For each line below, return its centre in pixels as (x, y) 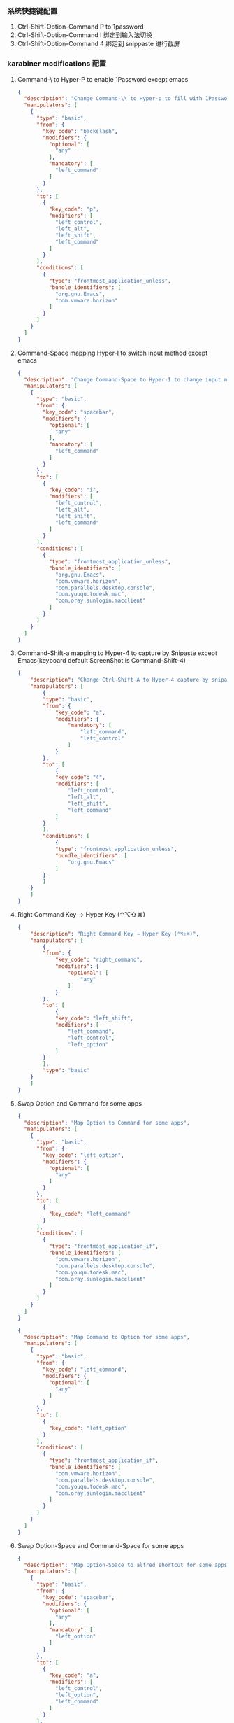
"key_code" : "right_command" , (99, 960)
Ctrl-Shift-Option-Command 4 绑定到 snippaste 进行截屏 (98, 44)
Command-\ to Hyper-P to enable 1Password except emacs (103, 79)
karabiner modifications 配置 (57, 64)
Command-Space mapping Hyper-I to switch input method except (112, 353)
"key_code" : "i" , (74, 490)
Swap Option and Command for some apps (79, 1103)
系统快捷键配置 (32, 10)
